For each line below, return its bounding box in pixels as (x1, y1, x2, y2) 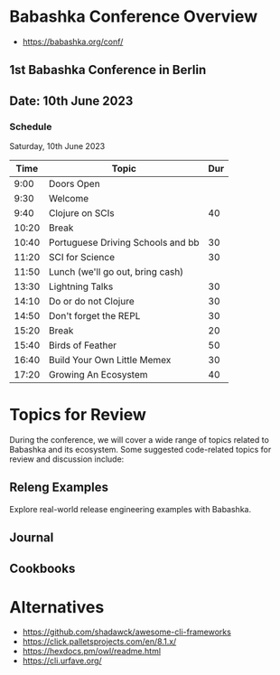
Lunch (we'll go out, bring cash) (48, 266, 184, 278)
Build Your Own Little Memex (48, 354, 172, 367)
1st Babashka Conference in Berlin (9, 62, 207, 78)
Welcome (48, 192, 89, 205)
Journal (9, 530, 54, 546)
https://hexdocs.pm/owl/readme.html (22, 646, 161, 657)
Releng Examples (9, 480, 109, 495)
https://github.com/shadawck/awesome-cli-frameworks (22, 626, 232, 638)
